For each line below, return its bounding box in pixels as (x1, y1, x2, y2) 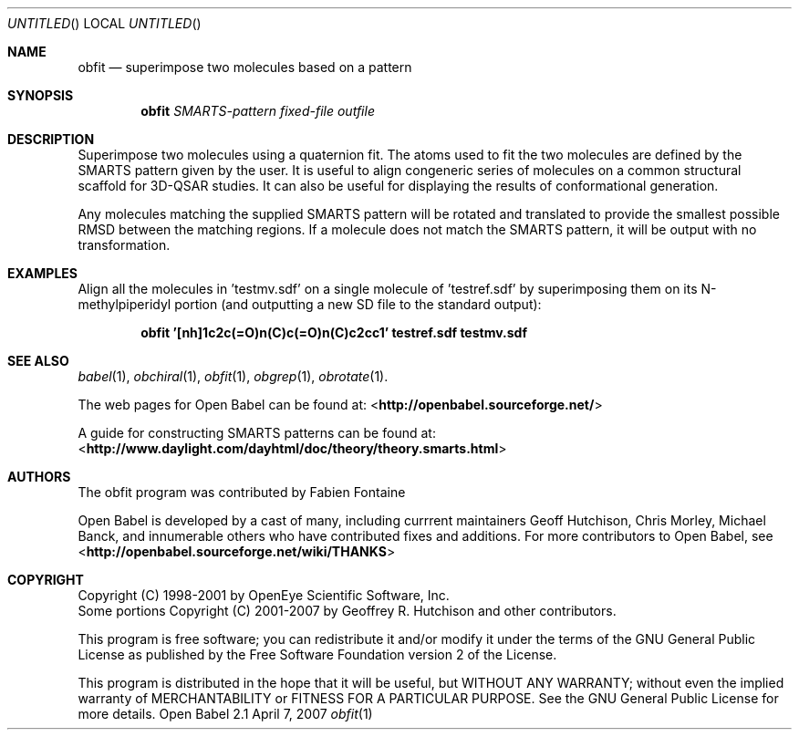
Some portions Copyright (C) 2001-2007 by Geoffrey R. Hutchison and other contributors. (78, 603, 617, 618)
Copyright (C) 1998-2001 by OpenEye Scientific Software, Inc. (78, 587, 450, 603)
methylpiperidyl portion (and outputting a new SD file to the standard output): (78, 296, 542, 312)
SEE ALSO (7, 353, 69, 368)
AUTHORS (7, 469, 71, 484)
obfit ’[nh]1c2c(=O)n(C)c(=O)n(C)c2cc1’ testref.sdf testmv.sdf (140, 325, 527, 340)
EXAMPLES (7, 265, 78, 281)
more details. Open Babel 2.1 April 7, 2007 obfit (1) (78, 706, 373, 721)
